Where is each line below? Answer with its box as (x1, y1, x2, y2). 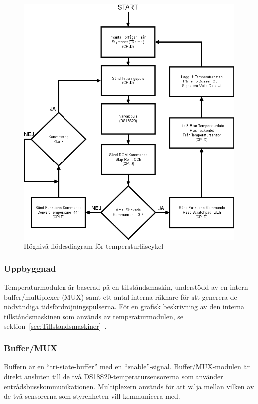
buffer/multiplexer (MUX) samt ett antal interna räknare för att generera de (4, 291, 237, 302)
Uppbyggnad (4, 262, 56, 274)
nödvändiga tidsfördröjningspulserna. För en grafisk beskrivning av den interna (4, 301, 245, 312)
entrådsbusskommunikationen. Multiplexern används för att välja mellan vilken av (4, 381, 254, 391)
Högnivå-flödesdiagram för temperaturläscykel (24, 241, 164, 251)
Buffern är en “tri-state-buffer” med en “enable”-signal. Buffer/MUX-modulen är (4, 361, 250, 372)
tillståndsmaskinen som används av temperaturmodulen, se (4, 311, 184, 322)
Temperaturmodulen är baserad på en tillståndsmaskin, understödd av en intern (4, 282, 248, 292)
